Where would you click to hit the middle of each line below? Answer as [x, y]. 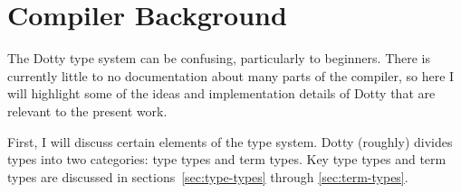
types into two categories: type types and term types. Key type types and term [227, 159]
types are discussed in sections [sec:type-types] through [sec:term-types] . [208, 176]
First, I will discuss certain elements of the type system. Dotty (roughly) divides [230, 141]
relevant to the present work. [87, 110]
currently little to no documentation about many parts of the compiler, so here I [231, 75]
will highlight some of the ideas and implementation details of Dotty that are [221, 93]
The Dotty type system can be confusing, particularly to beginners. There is [219, 58]
